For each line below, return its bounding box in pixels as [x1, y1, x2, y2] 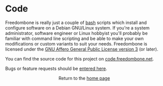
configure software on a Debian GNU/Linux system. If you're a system [5, 24, 150, 30]
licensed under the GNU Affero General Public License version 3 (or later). [5, 46, 158, 52]
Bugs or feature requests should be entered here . [5, 65, 107, 71]
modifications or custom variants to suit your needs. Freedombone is [5, 40, 147, 46]
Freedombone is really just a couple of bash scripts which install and [5, 19, 147, 25]
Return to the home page [58, 75, 110, 81]
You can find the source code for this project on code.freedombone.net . [5, 55, 154, 61]
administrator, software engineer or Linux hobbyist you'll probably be [5, 30, 148, 36]
